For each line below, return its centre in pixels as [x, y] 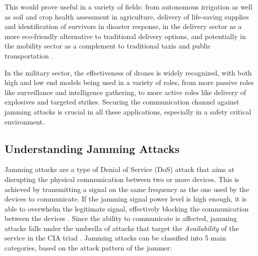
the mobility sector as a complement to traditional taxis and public [108, 46]
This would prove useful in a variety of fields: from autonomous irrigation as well [128, 6]
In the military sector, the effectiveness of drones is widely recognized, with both [128, 72]
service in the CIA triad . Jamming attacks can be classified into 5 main [115, 238]
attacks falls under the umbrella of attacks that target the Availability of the [122, 228]
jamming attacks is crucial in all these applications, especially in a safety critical [128, 111]
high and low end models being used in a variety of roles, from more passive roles [129, 82]
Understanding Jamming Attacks [92, 148]
